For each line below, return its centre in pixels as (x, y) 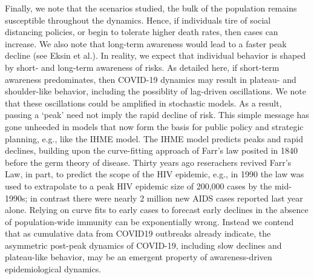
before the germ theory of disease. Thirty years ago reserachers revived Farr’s (148, 162)
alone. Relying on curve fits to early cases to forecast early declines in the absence (157, 210)
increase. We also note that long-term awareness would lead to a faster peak (146, 43)
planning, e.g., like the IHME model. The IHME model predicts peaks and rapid (154, 138)
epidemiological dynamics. (53, 269)
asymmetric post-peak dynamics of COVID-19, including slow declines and (143, 245)
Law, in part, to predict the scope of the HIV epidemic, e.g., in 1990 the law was (155, 174)
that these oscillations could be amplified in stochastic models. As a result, (143, 103)
